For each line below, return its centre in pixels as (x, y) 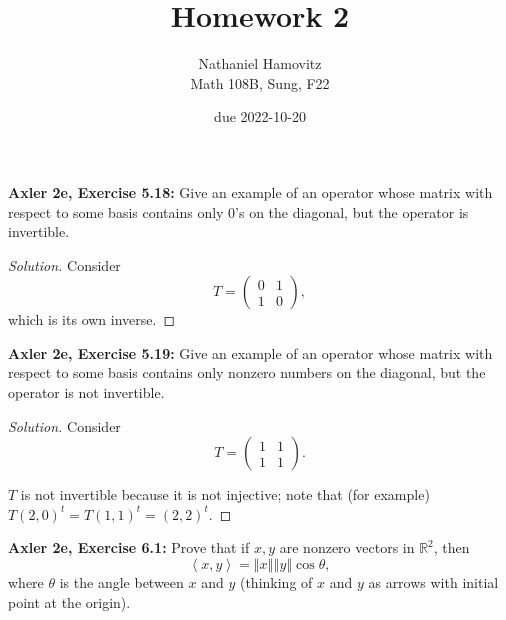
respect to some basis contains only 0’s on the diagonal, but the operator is (238, 211)
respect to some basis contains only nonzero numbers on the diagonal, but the (247, 372)
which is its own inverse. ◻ (92, 319)
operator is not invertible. (86, 392)
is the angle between (121, 582)
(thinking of (276, 582)
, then (451, 547)
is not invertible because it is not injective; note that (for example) (225, 494)
